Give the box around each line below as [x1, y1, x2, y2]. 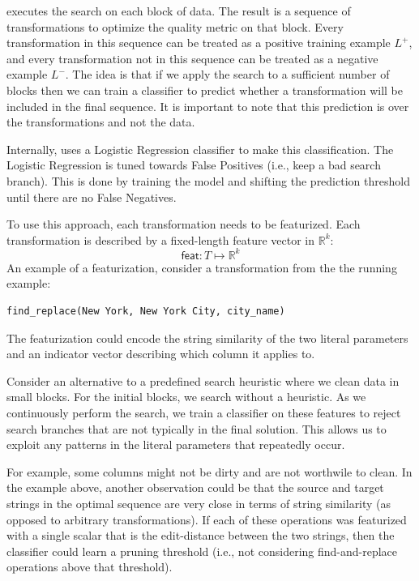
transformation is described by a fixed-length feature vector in [6, 231, 315, 248]
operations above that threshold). [6, 558, 173, 575]
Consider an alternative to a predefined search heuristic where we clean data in [6, 372, 400, 389]
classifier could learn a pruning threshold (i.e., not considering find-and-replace [6, 542, 398, 559]
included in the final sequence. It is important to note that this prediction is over [6, 97, 409, 114]
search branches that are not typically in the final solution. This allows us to [6, 420, 387, 437]
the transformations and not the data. [6, 113, 195, 130]
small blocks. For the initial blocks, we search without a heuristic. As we [6, 388, 366, 405]
